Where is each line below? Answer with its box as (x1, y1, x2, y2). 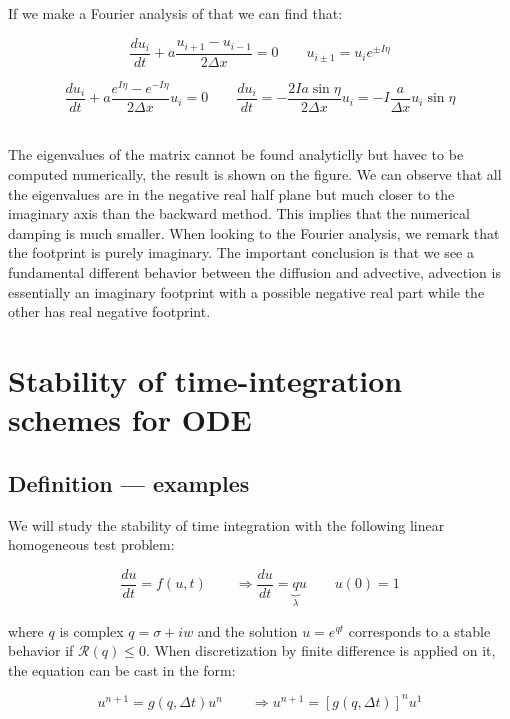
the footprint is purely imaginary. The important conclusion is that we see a (8, 242, 474, 263)
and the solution (197, 620, 298, 641)
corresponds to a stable (348, 620, 491, 641)
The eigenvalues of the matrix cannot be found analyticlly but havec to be (8, 144, 464, 165)
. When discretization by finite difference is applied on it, (145, 640, 496, 661)
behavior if (8, 640, 74, 661)
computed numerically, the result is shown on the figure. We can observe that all (8, 163, 502, 184)
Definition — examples (8, 467, 250, 498)
